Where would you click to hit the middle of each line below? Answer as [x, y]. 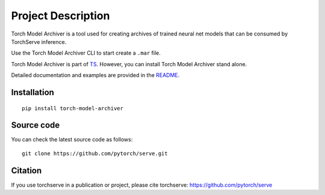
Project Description [60, 16]
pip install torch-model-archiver [73, 108]
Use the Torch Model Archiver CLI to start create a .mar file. [86, 53]
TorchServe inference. [39, 42]
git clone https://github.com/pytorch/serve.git [95, 153]
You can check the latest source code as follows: [72, 140]
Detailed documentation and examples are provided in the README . [95, 75]
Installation [32, 92]
